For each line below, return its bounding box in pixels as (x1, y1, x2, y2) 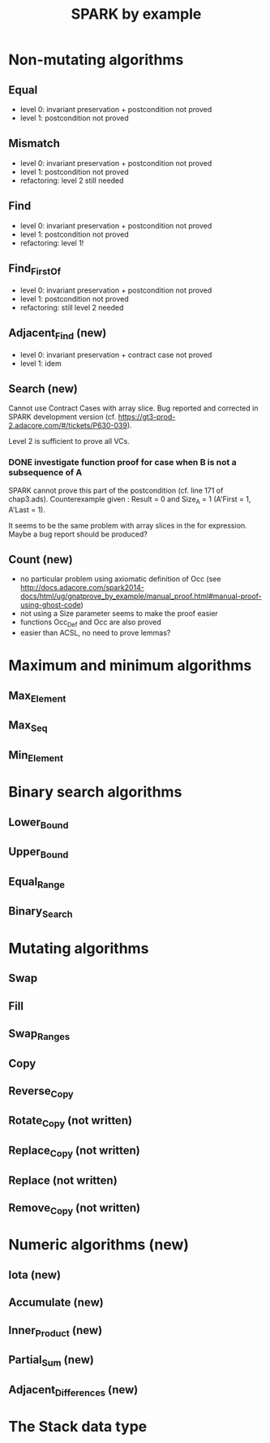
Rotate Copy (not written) (8, 1114, 132, 1130)
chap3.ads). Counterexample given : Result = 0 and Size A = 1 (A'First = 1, (8, 493, 251, 506)
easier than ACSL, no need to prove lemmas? (19, 628, 171, 638)
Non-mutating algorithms (8, 50, 184, 69)
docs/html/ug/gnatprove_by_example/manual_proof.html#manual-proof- (19, 591, 262, 602)
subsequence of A (8, 467, 83, 478)
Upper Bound (8, 845, 69, 861)
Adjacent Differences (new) (8, 1383, 139, 1398)
